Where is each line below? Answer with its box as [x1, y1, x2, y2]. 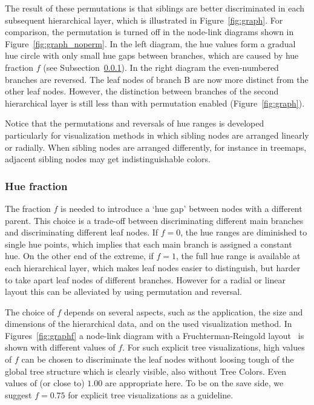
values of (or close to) [5, 377, 85, 389]
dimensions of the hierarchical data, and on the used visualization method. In [5, 317, 292, 330]
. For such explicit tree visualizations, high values [122, 341, 305, 354]
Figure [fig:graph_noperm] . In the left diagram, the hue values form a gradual [5, 37, 296, 50]
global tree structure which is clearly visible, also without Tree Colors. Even [5, 364, 287, 377]
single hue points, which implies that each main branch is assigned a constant [5, 237, 292, 250]
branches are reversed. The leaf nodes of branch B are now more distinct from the [5, 73, 309, 85]
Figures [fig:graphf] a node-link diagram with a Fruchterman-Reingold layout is [5, 329, 304, 341]
